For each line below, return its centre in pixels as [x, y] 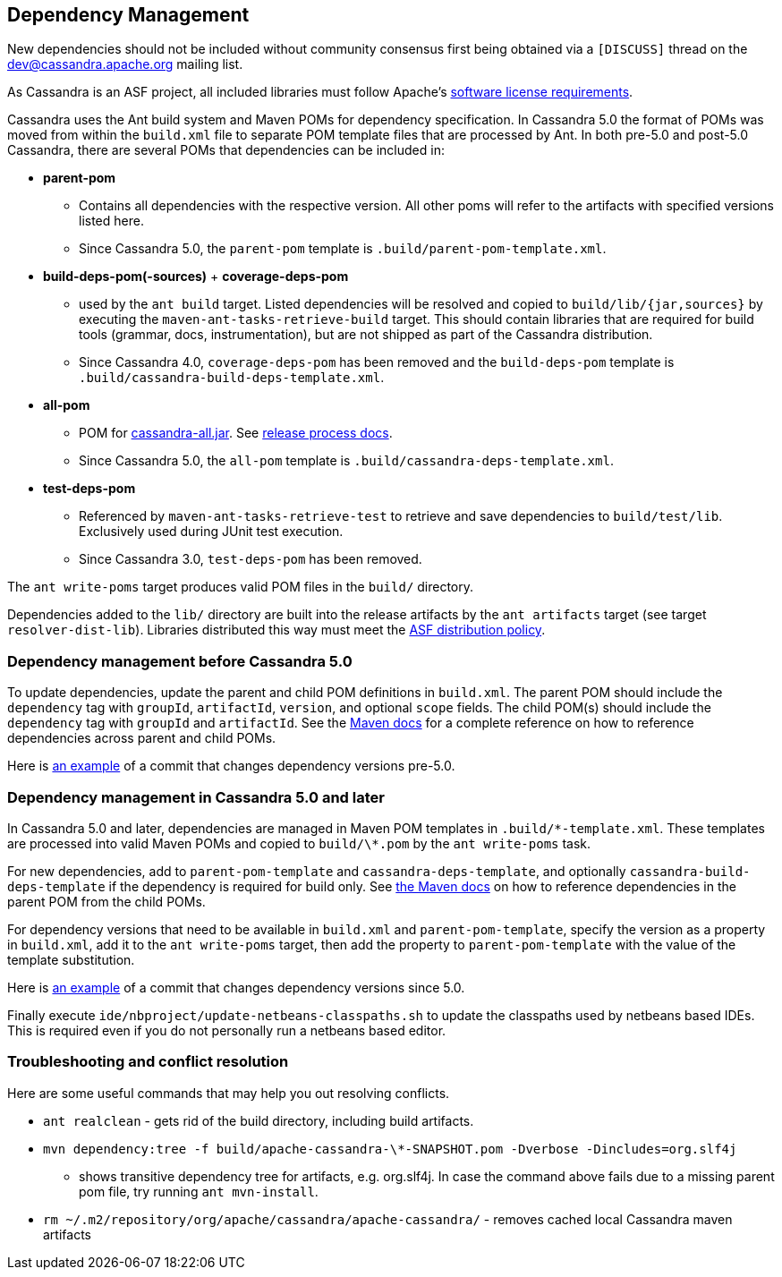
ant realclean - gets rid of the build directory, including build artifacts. [259, 1120]
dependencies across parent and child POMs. [142, 738]
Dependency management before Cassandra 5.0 [180, 661]
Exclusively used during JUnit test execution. [211, 532]
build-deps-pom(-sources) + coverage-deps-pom [196, 277]
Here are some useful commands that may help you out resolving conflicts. [229, 1093]
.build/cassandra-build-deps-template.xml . [232, 378]
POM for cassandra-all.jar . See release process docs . [236, 433]
